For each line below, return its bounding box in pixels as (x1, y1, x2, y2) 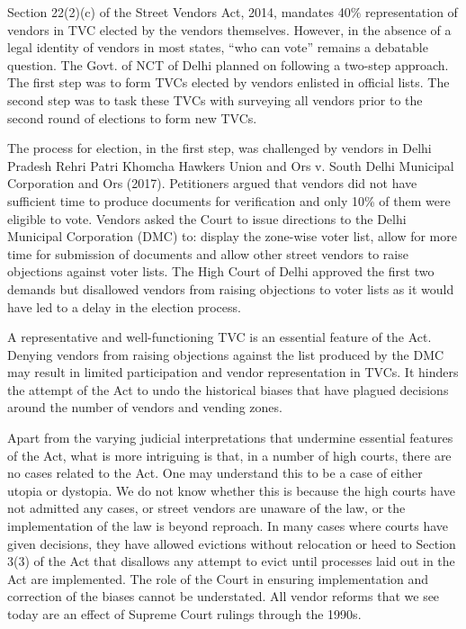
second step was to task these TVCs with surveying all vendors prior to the (7, 90, 423, 109)
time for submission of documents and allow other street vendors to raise (7, 244, 408, 263)
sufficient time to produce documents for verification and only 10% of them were (7, 191, 451, 210)
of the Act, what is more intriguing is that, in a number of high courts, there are (7, 445, 452, 464)
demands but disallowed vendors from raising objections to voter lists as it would (7, 279, 454, 298)
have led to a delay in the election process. (7, 297, 241, 316)
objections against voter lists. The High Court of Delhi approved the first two (7, 262, 435, 281)
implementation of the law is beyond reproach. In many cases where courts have (7, 517, 449, 535)
